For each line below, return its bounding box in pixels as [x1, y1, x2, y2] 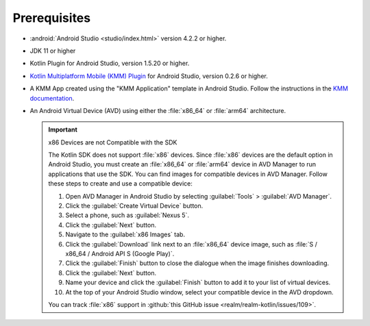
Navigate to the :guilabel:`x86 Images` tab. [65, 230, 185, 239]
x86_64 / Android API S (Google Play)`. [65, 249, 175, 258]
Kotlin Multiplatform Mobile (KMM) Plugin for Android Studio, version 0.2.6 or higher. [29, 72, 269, 80]
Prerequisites [12, 10, 91, 25]
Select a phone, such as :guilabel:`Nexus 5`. [65, 211, 190, 219]
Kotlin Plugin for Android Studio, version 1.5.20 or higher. [29, 59, 190, 68]
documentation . [29, 94, 75, 102]
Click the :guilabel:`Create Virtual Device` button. [65, 202, 203, 210]
